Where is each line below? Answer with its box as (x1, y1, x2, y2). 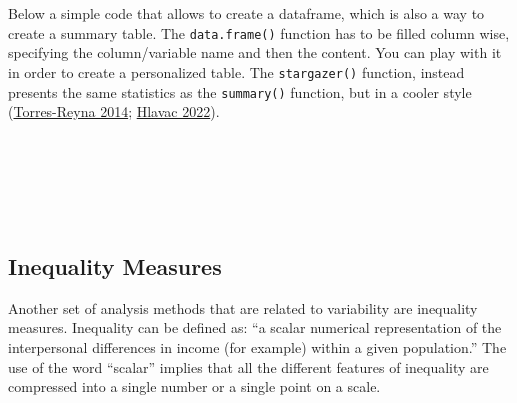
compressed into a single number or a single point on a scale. (8, 376, 381, 397)
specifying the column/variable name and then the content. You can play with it (8, 42, 502, 63)
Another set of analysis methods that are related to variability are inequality (8, 297, 478, 318)
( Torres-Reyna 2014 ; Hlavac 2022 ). (8, 101, 220, 122)
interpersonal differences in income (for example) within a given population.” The (8, 336, 507, 357)
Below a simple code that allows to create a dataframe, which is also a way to (8, 3, 485, 23)
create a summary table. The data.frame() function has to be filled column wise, (8, 22, 510, 43)
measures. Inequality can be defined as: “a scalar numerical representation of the (8, 317, 502, 338)
